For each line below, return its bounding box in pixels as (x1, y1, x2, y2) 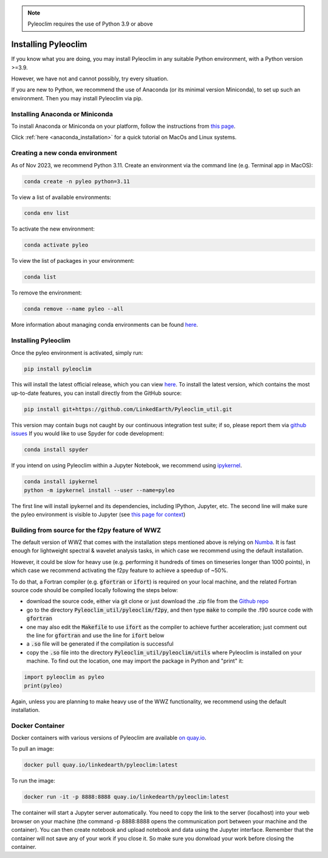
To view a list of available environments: (11, 194, 112, 201)
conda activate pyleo (24, 242, 89, 249)
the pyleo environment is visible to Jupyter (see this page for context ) (11, 511, 186, 518)
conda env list (24, 210, 69, 217)
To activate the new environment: (11, 225, 95, 232)
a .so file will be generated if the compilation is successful (26, 640, 174, 647)
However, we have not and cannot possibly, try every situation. (11, 75, 169, 82)
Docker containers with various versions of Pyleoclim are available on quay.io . (11, 734, 207, 742)
